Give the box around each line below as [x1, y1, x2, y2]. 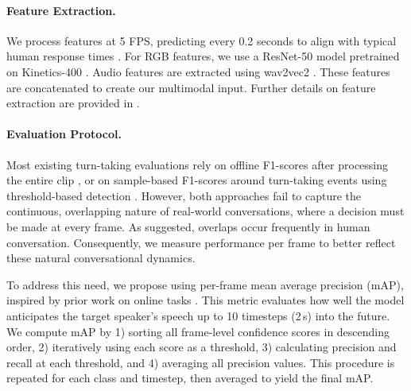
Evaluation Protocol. [6, 126, 122, 142]
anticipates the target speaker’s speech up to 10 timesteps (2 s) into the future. [6, 307, 390, 323]
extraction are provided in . [6, 95, 140, 111]
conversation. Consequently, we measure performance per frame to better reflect [6, 234, 396, 250]
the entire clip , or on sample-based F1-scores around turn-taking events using [6, 172, 387, 188]
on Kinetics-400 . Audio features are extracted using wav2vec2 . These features [6, 63, 390, 79]
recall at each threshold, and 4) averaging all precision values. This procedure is [6, 354, 395, 370]
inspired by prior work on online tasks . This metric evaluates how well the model [6, 292, 405, 308]
